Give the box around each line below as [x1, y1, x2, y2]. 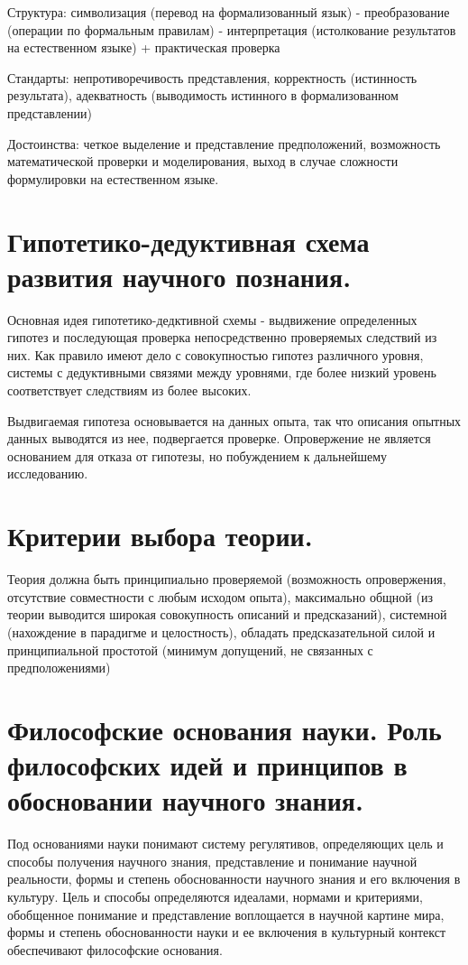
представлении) [7, 103, 92, 122]
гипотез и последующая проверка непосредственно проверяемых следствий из [7, 328, 437, 347]
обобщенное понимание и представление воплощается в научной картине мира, [7, 905, 445, 923]
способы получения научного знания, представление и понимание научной [7, 851, 418, 870]
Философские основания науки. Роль [7, 710, 442, 747]
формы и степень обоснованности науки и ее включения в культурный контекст [7, 923, 446, 942]
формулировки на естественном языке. [7, 169, 219, 188]
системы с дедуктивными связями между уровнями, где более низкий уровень [7, 363, 436, 382]
